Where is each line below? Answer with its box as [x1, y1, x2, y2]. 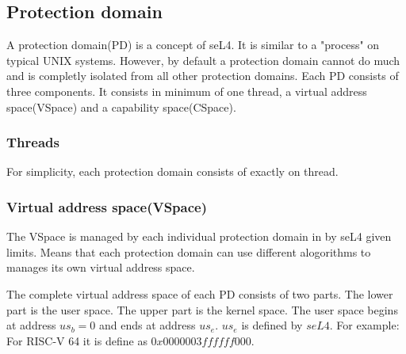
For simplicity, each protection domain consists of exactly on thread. [6, 163, 339, 180]
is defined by [241, 317, 303, 333]
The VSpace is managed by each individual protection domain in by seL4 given [6, 228, 392, 245]
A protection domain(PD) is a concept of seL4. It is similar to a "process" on [6, 36, 380, 53]
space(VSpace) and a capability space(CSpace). [6, 98, 236, 115]
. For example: [329, 317, 400, 333]
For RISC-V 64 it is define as [6, 332, 147, 348]
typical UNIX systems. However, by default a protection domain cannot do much [6, 51, 400, 68]
